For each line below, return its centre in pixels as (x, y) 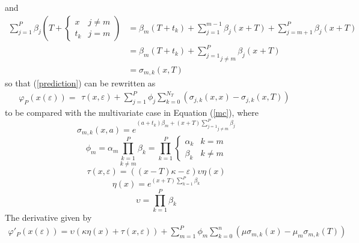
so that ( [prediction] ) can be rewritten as (80, 83)
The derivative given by (48, 217)
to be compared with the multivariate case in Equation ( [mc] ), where (132, 112)
